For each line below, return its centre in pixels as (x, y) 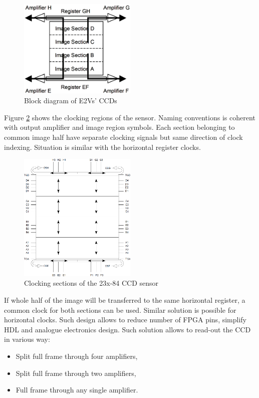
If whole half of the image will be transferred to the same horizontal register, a (125, 300)
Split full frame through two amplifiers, (76, 373)
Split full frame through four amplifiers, (77, 356)
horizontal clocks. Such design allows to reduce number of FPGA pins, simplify (125, 320)
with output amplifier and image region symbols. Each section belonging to (119, 127)
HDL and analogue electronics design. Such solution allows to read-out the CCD (127, 329)
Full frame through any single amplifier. (77, 390)
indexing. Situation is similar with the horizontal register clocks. (102, 147)
